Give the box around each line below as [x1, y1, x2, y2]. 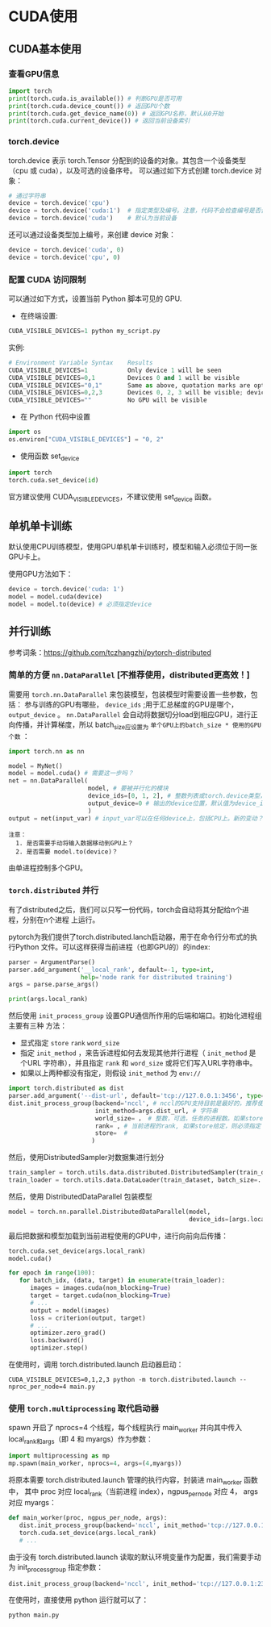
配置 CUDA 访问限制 [8, 273, 86, 285]
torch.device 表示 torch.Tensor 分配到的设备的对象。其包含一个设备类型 [8, 155, 247, 165]
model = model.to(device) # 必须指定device [8, 600, 152, 608]
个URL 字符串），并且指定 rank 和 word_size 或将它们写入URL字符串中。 [19, 1058, 257, 1068]
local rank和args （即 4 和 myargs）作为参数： [8, 1434, 153, 1446]
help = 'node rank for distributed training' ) [80, 973, 232, 981]
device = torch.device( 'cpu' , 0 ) [8, 253, 121, 261]
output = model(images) [29, 1306, 110, 1315]
